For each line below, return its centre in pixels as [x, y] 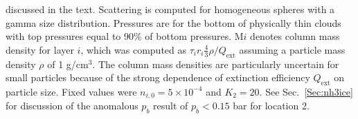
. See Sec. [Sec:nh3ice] [306, 91]
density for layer [40, 49]
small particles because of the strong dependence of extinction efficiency [158, 77]
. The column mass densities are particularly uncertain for [216, 64]
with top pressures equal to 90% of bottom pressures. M [125, 36]
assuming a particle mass [292, 49]
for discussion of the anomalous [72, 106]
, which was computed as [134, 49]
